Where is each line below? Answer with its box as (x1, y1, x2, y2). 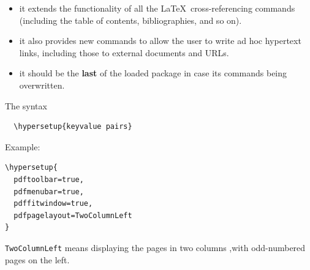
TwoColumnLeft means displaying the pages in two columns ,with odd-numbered (5, 241, 306, 254)
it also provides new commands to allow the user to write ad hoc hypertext (19, 34, 301, 47)
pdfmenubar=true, (13, 187, 84, 196)
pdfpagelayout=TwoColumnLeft (13, 211, 132, 220)
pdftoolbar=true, (13, 175, 84, 184)
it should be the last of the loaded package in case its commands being (19, 67, 287, 79)
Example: (5, 140, 40, 153)
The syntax (5, 99, 47, 112)
